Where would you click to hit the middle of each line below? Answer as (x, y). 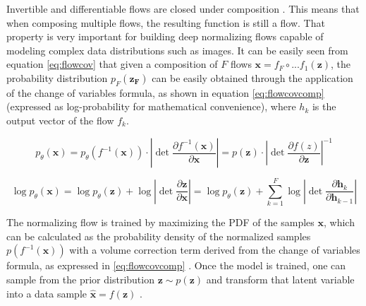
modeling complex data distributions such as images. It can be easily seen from (177, 50)
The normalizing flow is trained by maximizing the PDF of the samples (160, 222)
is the (324, 106)
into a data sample (47, 293)
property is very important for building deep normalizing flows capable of (165, 36)
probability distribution (57, 77)
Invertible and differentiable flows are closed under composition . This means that (183, 8)
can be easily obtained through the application (252, 77)
